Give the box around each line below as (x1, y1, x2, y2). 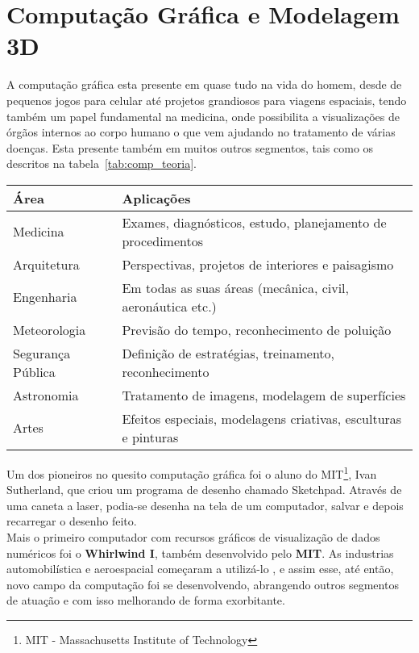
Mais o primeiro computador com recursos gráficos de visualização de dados (6, 528, 380, 545)
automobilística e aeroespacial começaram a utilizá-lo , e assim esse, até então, (6, 560, 394, 577)
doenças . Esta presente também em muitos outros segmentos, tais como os (6, 139, 374, 156)
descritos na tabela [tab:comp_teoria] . (6, 155, 197, 172)
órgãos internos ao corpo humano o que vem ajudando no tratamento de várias (6, 123, 396, 140)
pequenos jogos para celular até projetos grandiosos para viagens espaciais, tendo (6, 91, 407, 108)
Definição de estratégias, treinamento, (122, 343, 335, 362)
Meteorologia (13, 320, 86, 339)
